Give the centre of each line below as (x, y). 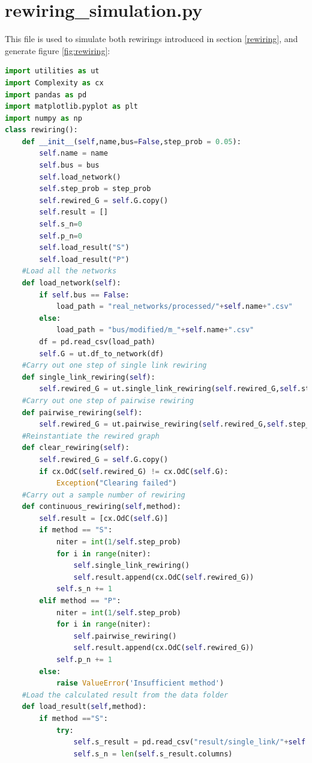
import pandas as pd (46, 95)
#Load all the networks (69, 271)
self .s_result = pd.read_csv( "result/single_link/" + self (190, 742)
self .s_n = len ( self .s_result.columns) (153, 754)
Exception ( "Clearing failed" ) (116, 483)
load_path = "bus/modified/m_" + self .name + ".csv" (155, 330)
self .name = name (73, 154)
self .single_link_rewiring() (131, 566)
